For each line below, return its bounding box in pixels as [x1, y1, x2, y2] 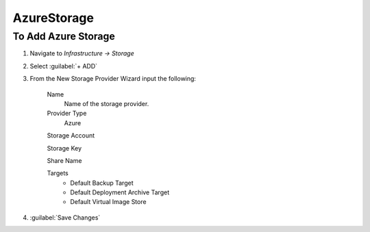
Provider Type [47, 109, 87, 118]
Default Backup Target [70, 179, 134, 187]
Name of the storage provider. [64, 99, 149, 107]
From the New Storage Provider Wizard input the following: [29, 75, 197, 83]
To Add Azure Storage [12, 30, 116, 42]
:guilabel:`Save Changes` [29, 213, 101, 222]
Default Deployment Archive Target [70, 188, 170, 196]
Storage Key [47, 144, 82, 152]
